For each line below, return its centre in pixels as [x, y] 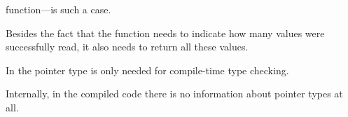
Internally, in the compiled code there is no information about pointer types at [174, 94]
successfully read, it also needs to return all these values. [127, 47]
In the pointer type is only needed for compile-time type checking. [147, 70]
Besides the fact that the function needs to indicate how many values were [165, 33]
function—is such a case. [58, 9]
